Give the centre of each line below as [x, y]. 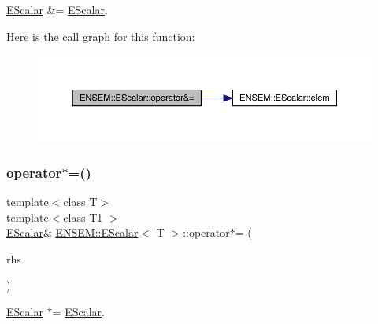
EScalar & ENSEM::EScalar [72, 232]
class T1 [83, 217]
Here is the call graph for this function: [101, 36]
